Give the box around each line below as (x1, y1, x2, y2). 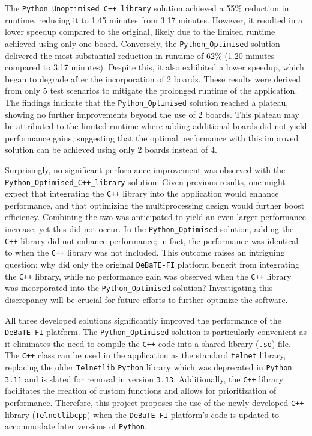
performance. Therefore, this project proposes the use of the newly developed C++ (5, 396, 304, 408)
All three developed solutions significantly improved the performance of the (5, 313, 281, 326)
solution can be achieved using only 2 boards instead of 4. (5, 143, 217, 156)
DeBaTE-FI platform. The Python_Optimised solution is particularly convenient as (5, 325, 307, 338)
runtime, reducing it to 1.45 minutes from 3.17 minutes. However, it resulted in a (5, 13, 303, 26)
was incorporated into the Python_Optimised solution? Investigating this (5, 281, 273, 294)
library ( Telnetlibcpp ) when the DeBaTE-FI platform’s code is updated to (5, 408, 280, 420)
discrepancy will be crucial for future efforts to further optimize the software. (5, 293, 288, 306)
